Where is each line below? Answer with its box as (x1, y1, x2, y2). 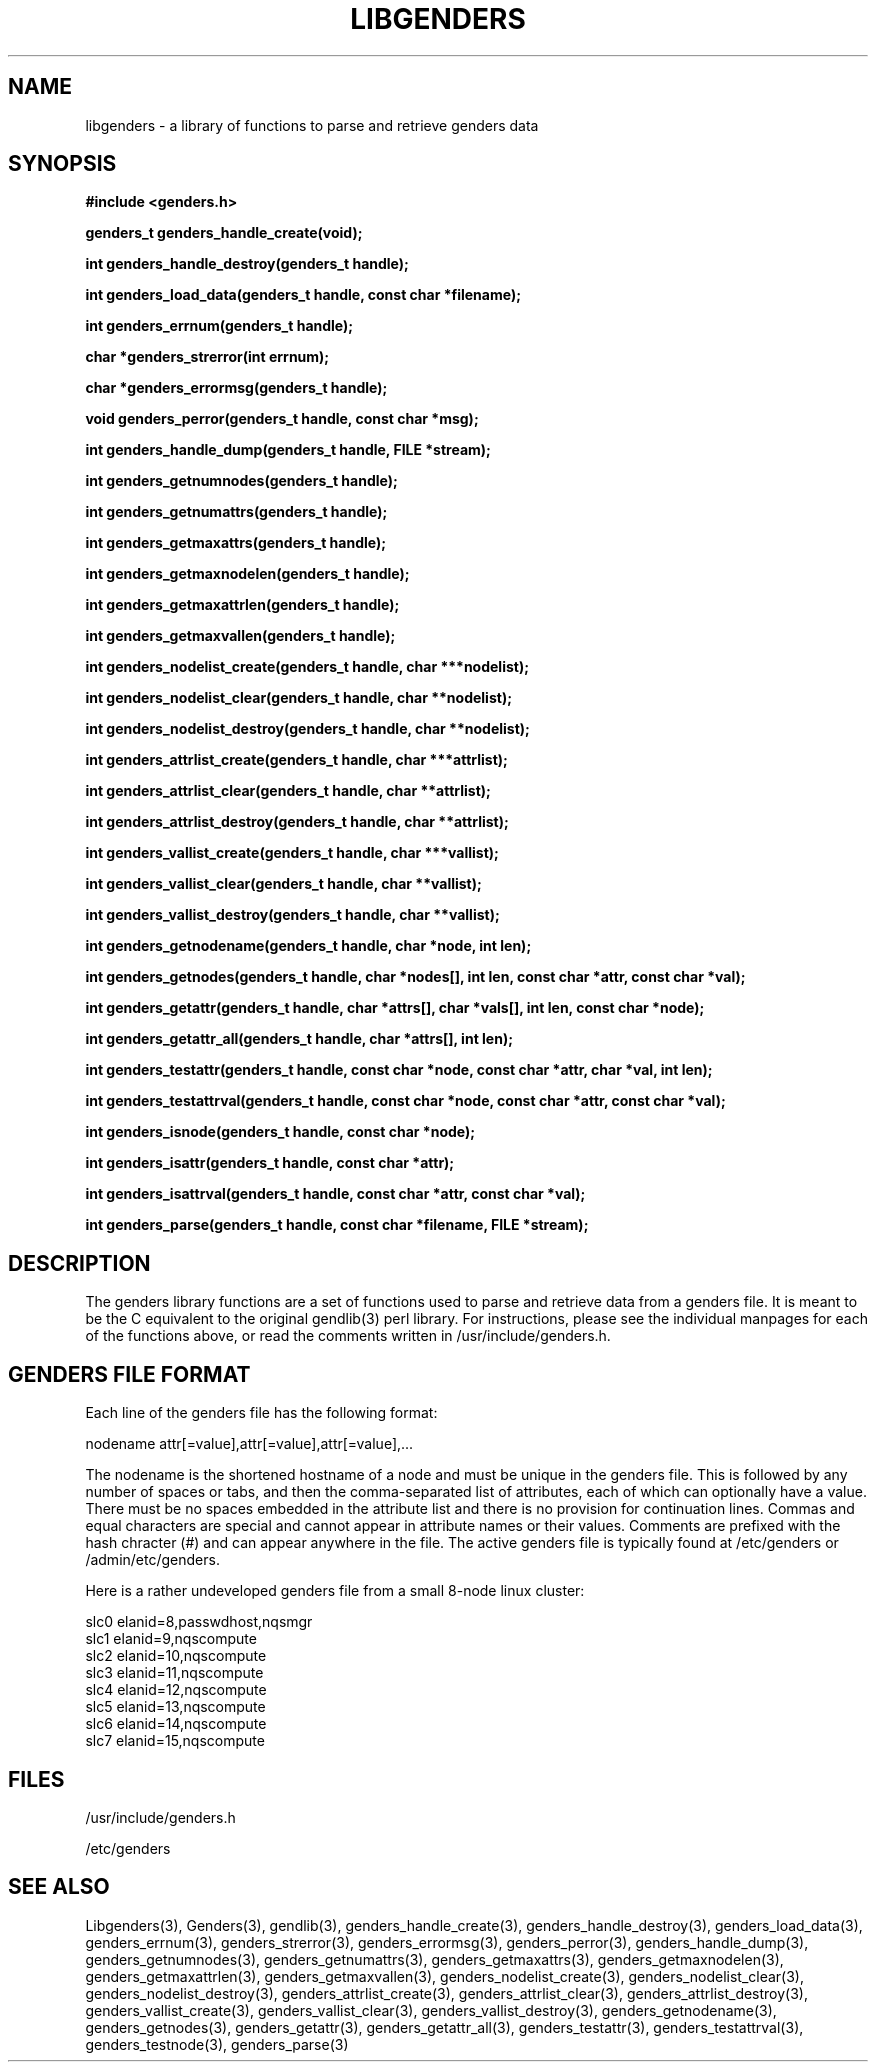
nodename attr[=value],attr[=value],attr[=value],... (85, 1435, 414, 1453)
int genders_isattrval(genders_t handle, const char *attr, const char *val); (85, 1185, 586, 1203)
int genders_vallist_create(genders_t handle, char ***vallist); (85, 844, 499, 862)
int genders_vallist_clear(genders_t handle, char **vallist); (85, 875, 482, 893)
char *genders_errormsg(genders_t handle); (85, 379, 388, 397)
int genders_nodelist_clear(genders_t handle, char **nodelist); (85, 689, 512, 707)
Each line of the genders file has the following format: (85, 1404, 438, 1422)
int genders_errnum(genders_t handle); (85, 317, 354, 335)
